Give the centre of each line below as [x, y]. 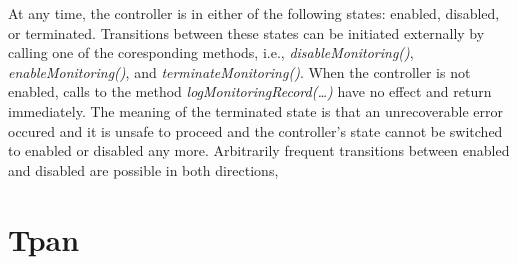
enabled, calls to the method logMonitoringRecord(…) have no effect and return [250, 91]
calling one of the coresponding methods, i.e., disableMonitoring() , [211, 52]
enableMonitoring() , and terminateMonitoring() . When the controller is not [239, 71]
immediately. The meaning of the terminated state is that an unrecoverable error [256, 110]
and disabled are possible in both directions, [143, 169]
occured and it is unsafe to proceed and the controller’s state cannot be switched [255, 130]
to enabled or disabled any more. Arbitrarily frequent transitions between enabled [259, 150]
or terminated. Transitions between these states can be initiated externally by [246, 32]
